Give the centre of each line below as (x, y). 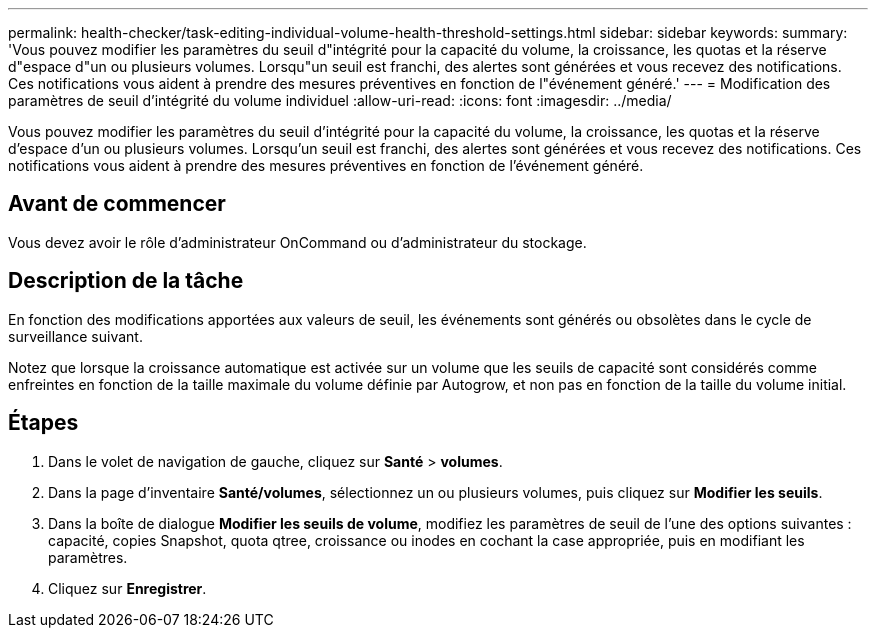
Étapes (43, 423)
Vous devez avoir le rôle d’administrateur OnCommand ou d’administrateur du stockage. (297, 242)
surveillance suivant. (75, 336)
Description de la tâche (126, 281)
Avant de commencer (117, 204)
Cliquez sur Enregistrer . (127, 588)
